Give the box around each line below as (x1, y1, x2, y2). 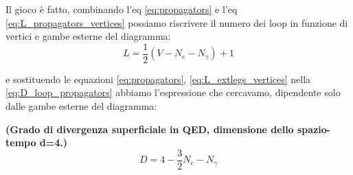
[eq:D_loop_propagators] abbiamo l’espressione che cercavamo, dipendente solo (5, 85, 341, 100)
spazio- (297, 121, 331, 136)
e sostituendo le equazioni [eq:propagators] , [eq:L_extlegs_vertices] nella (5, 71, 311, 86)
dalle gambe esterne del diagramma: (5, 99, 157, 113)
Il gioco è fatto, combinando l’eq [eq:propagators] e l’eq (5, 2, 238, 16)
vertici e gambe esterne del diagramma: (5, 29, 171, 43)
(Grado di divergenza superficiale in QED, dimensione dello (5, 121, 294, 136)
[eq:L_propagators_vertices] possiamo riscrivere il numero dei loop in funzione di (5, 15, 348, 30)
